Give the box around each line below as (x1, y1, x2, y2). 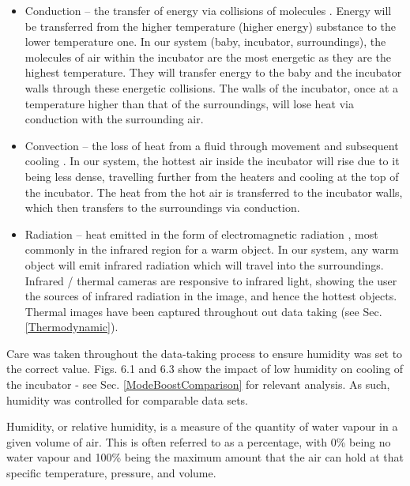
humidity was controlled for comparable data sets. (6, 391, 249, 408)
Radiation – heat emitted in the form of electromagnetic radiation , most (24, 225, 378, 242)
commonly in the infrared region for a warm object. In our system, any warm (24, 241, 399, 258)
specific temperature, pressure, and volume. (6, 465, 216, 481)
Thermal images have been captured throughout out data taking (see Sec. (24, 303, 382, 319)
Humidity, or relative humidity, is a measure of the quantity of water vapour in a (6, 418, 398, 435)
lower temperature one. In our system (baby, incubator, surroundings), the (24, 33, 386, 50)
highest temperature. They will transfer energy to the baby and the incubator (24, 64, 402, 81)
